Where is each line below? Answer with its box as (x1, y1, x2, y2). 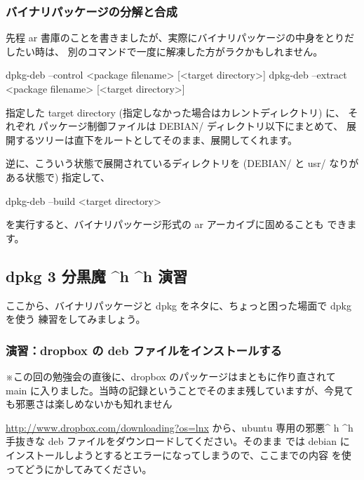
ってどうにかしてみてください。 (6, 461, 152, 476)
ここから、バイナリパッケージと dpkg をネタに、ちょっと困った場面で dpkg (6, 298, 351, 312)
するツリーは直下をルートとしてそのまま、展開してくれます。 (15, 132, 298, 147)
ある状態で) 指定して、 (6, 169, 110, 184)
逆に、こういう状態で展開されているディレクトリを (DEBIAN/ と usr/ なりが (6, 156, 359, 171)
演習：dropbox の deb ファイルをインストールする (6, 341, 282, 359)
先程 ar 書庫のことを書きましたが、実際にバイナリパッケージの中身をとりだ (6, 30, 354, 45)
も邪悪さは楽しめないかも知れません (6, 396, 173, 411)
